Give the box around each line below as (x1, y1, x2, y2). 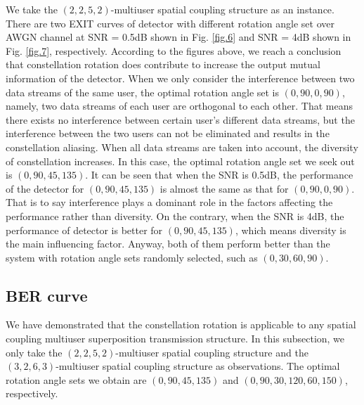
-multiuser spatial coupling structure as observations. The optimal (56, 359, 340, 373)
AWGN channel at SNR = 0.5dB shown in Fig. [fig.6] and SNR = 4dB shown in (6, 30, 351, 44)
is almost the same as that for (160, 181, 289, 195)
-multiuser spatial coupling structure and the (115, 345, 308, 359)
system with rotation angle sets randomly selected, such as (6, 250, 258, 264)
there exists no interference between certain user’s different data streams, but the (6, 112, 355, 127)
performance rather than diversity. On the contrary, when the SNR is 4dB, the (6, 208, 344, 223)
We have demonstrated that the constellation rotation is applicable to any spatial (6, 317, 356, 332)
